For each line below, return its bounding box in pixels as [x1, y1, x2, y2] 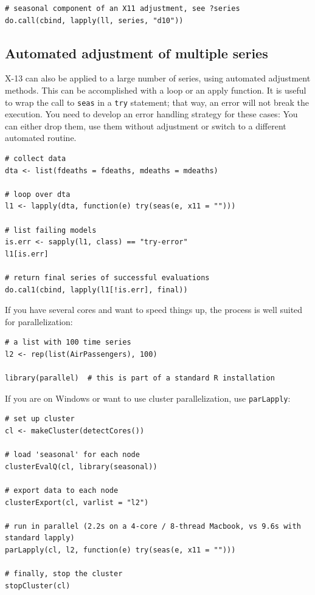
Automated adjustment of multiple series [5, 43, 268, 62]
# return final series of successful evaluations [5, 273, 210, 282]
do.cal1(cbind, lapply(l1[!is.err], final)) [5, 285, 188, 294]
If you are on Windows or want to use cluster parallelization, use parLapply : [5, 391, 291, 404]
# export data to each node [5, 486, 119, 495]
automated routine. [5, 131, 77, 144]
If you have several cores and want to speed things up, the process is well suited [5, 303, 303, 316]
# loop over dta [5, 190, 71, 199]
